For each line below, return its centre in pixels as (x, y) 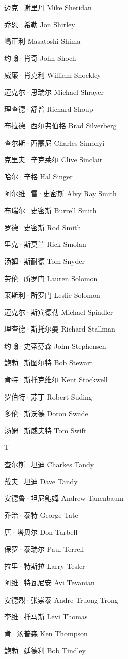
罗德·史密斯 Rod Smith (43, 227)
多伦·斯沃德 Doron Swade (46, 413)
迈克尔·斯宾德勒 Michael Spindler (59, 312)
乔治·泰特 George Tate (41, 515)
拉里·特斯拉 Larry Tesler (45, 566)
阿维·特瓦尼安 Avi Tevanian (49, 583)
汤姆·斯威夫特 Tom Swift (45, 430)
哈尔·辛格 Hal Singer (38, 176)
